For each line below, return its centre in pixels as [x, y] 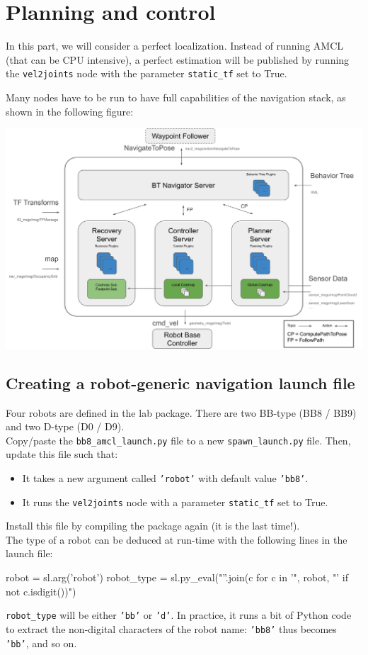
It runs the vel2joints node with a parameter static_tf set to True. [175, 502]
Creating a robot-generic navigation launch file [180, 382]
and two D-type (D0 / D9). [65, 426]
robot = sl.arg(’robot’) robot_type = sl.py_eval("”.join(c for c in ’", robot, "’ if [177, 577]
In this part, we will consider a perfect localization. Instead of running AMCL [174, 46]
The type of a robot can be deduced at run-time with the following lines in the [177, 539]
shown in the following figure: [70, 111]
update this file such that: [62, 454]
